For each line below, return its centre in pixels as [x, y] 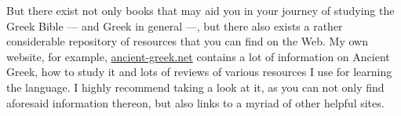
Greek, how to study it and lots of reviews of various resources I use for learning [199, 72]
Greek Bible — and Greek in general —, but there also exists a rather [175, 25]
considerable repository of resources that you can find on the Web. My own [187, 41]
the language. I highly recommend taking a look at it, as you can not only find [195, 87]
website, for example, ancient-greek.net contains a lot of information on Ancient [198, 56]
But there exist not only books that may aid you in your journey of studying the [200, 10]
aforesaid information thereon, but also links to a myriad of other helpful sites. [195, 102]
